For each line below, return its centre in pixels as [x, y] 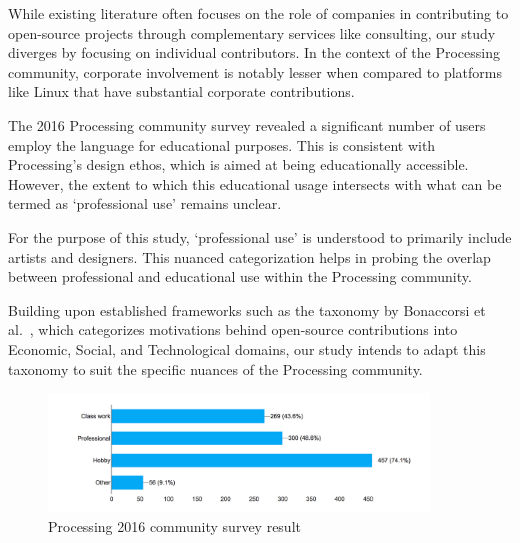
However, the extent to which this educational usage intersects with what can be [255, 183]
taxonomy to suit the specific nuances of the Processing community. [215, 368]
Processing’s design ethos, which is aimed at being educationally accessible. [238, 164]
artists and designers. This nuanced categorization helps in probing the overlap [249, 256]
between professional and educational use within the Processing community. [240, 276]
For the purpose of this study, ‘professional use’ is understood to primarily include [260, 236]
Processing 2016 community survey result [174, 525]
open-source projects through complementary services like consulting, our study [252, 32]
